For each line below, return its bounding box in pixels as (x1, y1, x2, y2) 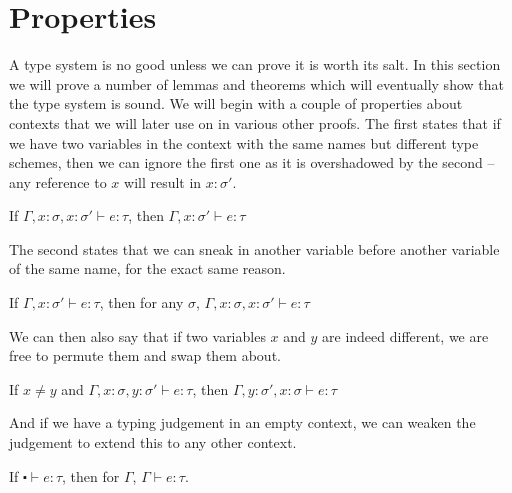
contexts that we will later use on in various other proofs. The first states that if (9, 112, 501, 133)
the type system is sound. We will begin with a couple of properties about (9, 93, 463, 114)
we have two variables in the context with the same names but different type (9, 132, 479, 153)
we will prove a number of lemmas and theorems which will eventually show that (9, 73, 504, 94)
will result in (124, 171, 202, 192)
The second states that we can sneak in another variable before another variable (9, 238, 500, 259)
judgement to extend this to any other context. (9, 432, 297, 453)
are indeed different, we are (322, 325, 489, 346)
